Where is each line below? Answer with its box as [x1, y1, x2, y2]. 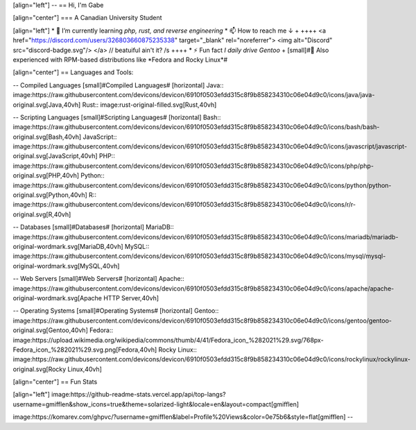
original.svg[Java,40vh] [12, 101, 81, 109]
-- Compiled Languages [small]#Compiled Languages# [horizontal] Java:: [12, 80, 224, 89]
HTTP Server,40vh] [103, 293, 159, 302]
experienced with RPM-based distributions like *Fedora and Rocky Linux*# [12, 55, 228, 64]
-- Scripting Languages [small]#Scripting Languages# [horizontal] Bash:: [12, 113, 221, 121]
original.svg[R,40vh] [12, 210, 71, 218]
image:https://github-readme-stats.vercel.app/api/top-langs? [51, 390, 226, 399]
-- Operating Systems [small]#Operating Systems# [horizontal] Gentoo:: [12, 307, 219, 315]
